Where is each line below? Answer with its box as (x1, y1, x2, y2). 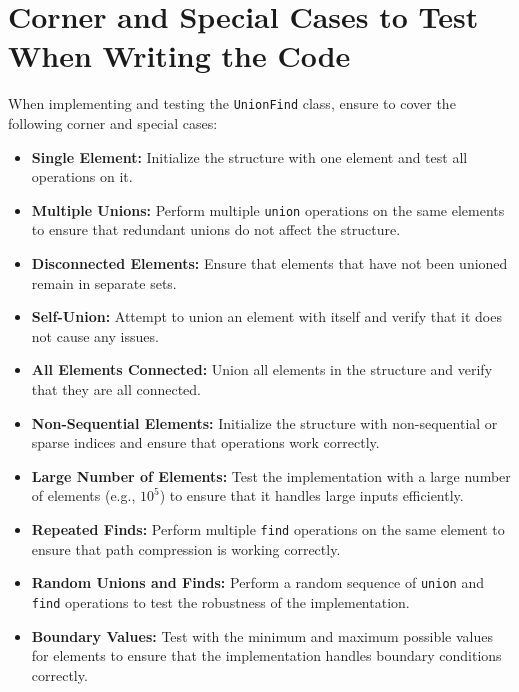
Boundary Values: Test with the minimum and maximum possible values (31, 625, 493, 646)
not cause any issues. (31, 325, 159, 346)
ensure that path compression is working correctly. (31, 538, 341, 559)
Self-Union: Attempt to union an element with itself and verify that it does (31, 306, 502, 327)
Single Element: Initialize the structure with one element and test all (31, 146, 468, 167)
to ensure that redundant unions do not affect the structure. (31, 219, 401, 240)
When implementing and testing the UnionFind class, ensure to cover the (8, 93, 456, 114)
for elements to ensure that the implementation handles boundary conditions (31, 645, 502, 666)
